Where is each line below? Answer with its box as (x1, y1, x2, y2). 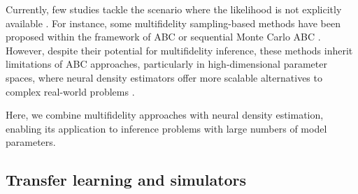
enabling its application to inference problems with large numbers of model (6, 121, 327, 135)
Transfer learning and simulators (6, 169, 247, 191)
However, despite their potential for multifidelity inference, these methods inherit (6, 43, 353, 57)
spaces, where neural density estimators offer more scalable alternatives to (6, 70, 322, 84)
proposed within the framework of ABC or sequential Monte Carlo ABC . (6, 29, 321, 44)
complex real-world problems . (6, 84, 135, 98)
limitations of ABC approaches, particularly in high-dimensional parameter (6, 57, 327, 71)
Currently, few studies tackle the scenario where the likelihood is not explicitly (6, 2, 342, 16)
